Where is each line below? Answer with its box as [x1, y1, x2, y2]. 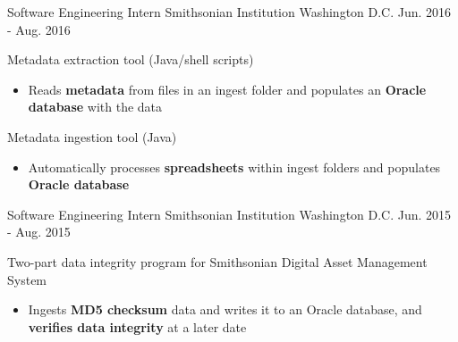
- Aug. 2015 [7, 222, 71, 241]
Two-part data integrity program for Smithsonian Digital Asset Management [7, 252, 428, 271]
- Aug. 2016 [7, 20, 71, 38]
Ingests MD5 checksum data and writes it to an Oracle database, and [28, 300, 422, 319]
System [7, 270, 47, 288]
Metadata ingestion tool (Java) [7, 127, 177, 146]
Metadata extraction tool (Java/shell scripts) [7, 50, 254, 69]
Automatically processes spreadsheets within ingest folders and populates [28, 157, 441, 176]
